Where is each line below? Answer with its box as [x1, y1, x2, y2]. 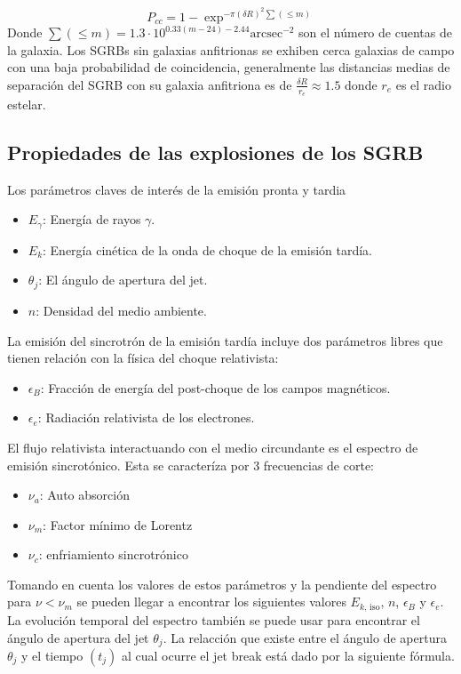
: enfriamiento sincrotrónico [38, 545, 188, 564]
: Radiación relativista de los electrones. [37, 408, 255, 427]
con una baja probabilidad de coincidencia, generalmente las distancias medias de [7, 58, 450, 76]
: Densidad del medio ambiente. [36, 301, 207, 319]
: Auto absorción [39, 485, 130, 504]
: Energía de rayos [43, 210, 141, 229]
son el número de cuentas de [298, 23, 452, 42]
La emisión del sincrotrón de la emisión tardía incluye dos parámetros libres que [7, 331, 443, 349]
